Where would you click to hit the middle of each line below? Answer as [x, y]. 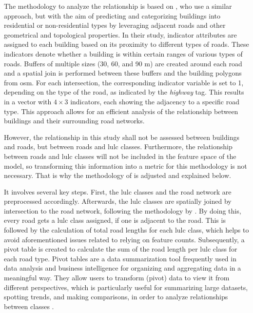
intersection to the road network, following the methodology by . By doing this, [123, 210]
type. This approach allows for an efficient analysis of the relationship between [121, 111]
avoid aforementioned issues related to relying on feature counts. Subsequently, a [124, 239]
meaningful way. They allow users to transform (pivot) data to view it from [117, 278]
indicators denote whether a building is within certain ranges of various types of [123, 53]
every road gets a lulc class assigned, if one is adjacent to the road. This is [115, 220]
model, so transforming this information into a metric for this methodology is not [126, 166]
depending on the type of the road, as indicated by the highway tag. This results [124, 92]
